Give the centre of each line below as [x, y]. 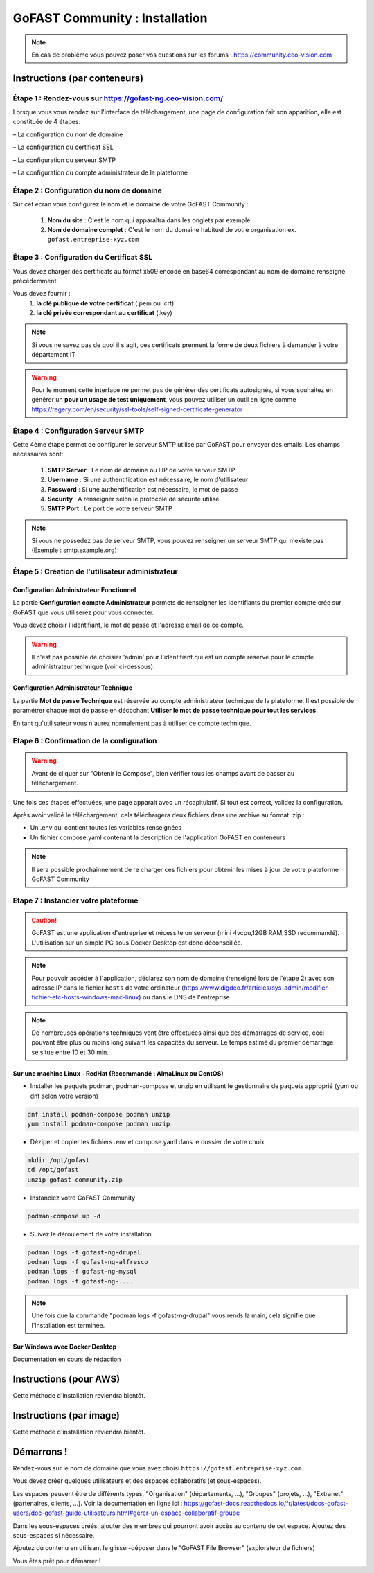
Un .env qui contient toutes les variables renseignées [106, 828]
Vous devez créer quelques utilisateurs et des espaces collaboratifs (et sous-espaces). [137, 1481]
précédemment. [36, 281]
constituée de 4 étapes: [47, 122]
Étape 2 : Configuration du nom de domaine [87, 190]
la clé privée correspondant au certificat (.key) [104, 313]
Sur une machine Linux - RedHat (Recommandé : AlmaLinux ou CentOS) [118, 1073]
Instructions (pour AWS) [66, 1379]
